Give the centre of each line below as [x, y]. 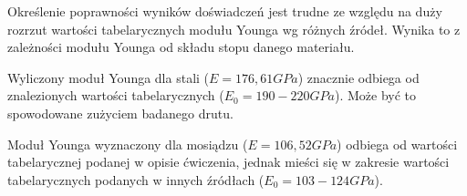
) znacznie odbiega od [358, 77]
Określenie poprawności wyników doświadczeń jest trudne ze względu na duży [225, 11]
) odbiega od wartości [397, 144]
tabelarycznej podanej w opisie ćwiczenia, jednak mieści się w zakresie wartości [228, 162]
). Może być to [375, 95]
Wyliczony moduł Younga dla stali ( [109, 77]
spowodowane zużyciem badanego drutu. [120, 113]
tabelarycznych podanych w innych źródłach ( [136, 179]
